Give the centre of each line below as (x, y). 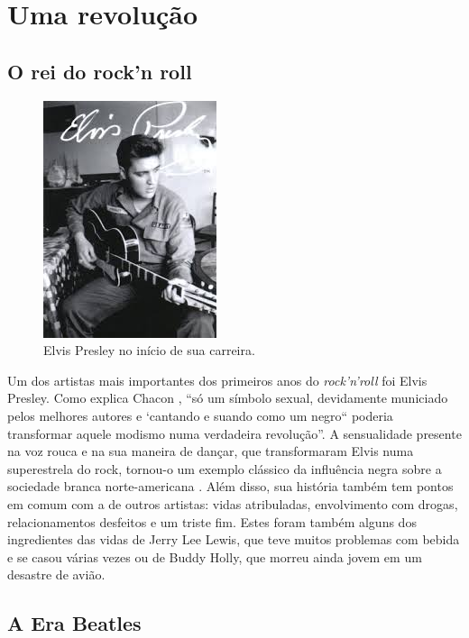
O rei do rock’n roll (100, 71)
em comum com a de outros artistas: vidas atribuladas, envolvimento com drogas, (233, 503)
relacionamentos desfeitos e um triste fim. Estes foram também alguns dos (212, 521)
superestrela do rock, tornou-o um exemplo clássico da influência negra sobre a (225, 468)
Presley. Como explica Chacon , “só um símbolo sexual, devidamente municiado (228, 398)
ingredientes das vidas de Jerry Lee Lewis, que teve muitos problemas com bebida (234, 539)
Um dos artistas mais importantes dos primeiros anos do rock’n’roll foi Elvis (217, 380)
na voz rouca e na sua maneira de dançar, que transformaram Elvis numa (211, 451)
